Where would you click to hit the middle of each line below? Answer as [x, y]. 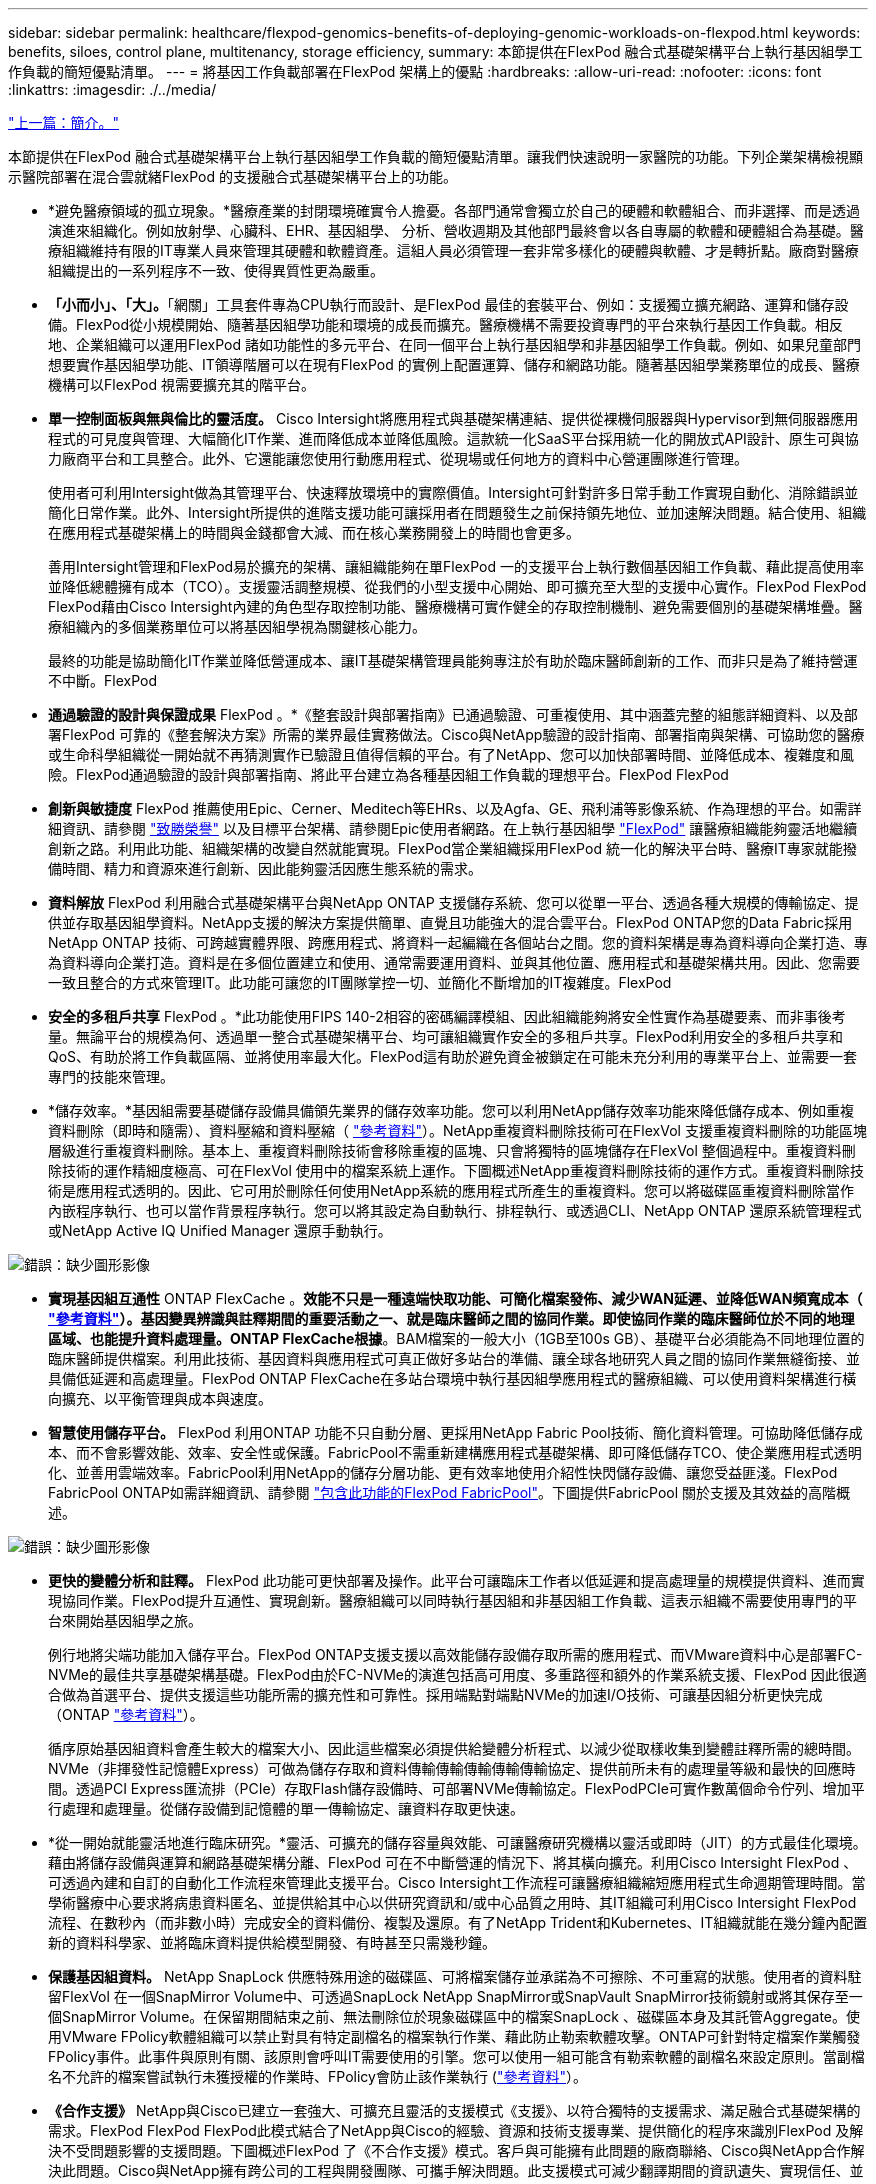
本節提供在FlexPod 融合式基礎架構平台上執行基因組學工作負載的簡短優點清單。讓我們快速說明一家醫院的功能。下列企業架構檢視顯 [435, 156]
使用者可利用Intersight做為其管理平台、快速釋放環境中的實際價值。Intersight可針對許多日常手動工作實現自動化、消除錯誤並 [453, 492]
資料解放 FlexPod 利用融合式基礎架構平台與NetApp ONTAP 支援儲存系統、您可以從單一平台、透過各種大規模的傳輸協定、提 [453, 902]
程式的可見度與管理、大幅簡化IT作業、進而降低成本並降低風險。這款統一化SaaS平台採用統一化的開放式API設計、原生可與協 [453, 438]
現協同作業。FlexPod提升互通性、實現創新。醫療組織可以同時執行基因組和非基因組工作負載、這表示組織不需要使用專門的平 [452, 1600]
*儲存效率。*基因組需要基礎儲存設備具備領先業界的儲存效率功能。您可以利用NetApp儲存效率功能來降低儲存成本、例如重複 [451, 1110]
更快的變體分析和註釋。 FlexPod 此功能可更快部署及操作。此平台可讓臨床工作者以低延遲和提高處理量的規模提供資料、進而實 [456, 1580]
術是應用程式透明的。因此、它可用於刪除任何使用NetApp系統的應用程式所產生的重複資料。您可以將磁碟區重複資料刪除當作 [451, 1190]
